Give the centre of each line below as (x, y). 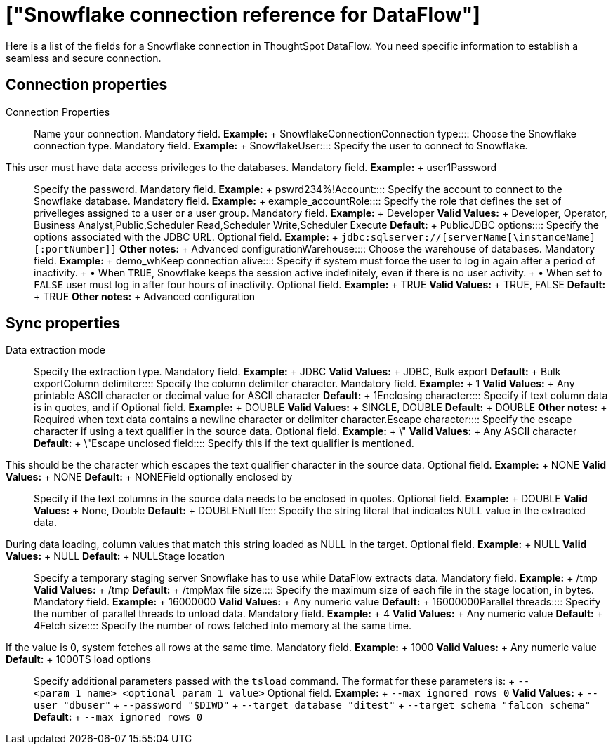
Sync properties (63, 323)
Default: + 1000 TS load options (78, 659)
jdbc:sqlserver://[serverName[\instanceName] (468, 237)
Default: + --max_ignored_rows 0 (118, 717)
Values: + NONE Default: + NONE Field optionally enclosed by (149, 477)
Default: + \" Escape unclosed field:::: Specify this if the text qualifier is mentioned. (224, 443)
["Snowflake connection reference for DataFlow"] (243, 15)
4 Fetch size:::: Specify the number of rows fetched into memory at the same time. (223, 626)
